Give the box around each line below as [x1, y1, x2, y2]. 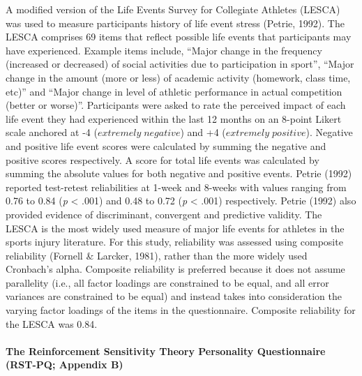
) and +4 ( [180, 125, 226, 140]
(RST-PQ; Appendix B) [6, 357, 123, 372]
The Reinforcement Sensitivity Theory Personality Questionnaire [6, 343, 326, 358]
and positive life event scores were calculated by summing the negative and [6, 138, 326, 153]
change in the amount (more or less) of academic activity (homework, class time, [6, 70, 351, 84]
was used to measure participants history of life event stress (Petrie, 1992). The [6, 15, 345, 30]
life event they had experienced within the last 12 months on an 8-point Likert [6, 111, 342, 126]
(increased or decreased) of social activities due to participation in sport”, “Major [6, 57, 354, 71]
